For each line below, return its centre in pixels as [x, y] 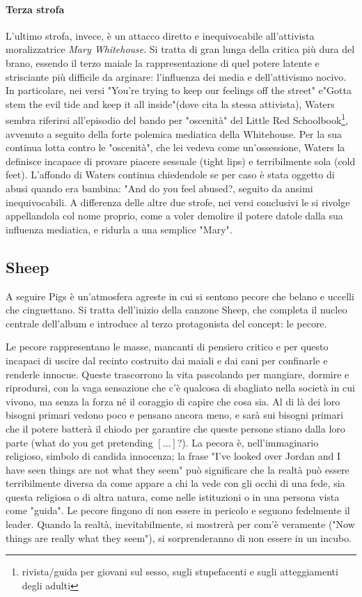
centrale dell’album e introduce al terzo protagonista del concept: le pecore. [166, 323]
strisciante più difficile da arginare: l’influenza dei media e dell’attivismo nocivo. [176, 76]
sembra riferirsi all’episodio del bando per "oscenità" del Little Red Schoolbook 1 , [177, 119]
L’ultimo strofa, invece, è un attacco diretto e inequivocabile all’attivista [160, 35]
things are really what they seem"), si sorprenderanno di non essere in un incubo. [179, 537]
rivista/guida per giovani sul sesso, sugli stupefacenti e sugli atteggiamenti [180, 572]
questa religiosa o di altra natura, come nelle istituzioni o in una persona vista [173, 496]
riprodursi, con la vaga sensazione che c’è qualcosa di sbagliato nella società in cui [180, 388]
